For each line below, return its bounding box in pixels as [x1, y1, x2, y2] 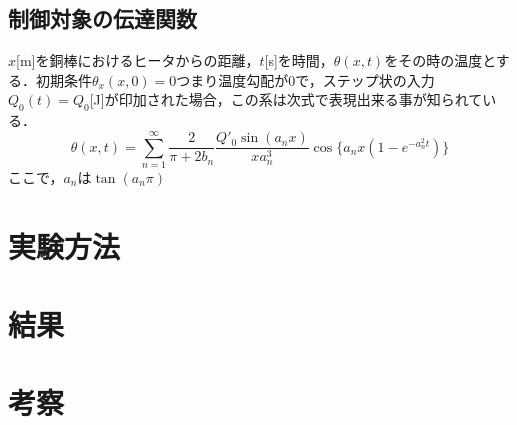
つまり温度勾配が [176, 69, 289, 90]
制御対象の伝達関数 [8, 3, 197, 34]
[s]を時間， [264, 50, 334, 71]
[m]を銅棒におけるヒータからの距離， [16, 50, 260, 71]
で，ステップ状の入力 [295, 69, 435, 90]
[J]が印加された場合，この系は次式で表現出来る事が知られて [89, 89, 483, 110]
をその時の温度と [384, 50, 496, 71]
